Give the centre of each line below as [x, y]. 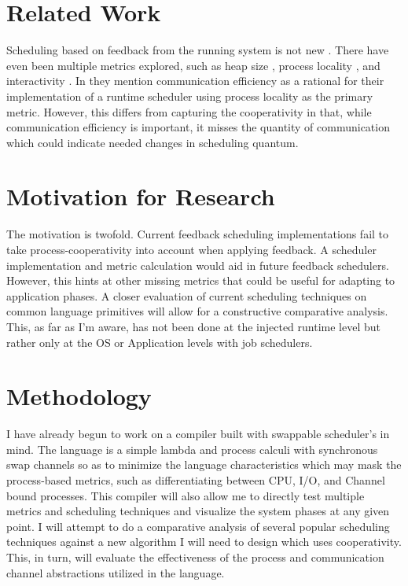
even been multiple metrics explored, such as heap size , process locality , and [193, 65]
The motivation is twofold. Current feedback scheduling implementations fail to [198, 234]
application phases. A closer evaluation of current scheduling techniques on [187, 295]
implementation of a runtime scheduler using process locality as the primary [190, 96]
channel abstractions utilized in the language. [116, 572]
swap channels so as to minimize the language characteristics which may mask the [204, 464]
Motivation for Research [141, 196]
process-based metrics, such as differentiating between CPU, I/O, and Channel [196, 480]
